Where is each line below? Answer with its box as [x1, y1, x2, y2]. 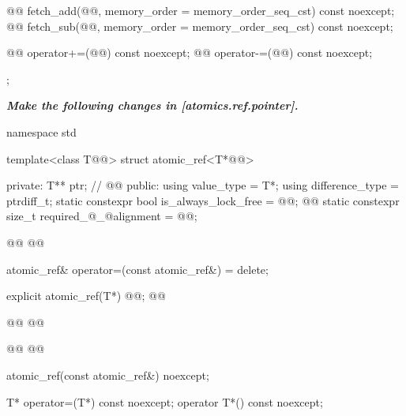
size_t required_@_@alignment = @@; [6, 208, 197, 224]
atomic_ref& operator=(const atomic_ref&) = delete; [6, 260, 269, 277]
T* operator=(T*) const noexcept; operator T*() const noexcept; [6, 393, 323, 410]
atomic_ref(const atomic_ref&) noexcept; [6, 366, 209, 383]
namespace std [6, 123, 77, 140]
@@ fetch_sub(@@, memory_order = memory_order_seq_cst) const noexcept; [6, 17, 393, 34]
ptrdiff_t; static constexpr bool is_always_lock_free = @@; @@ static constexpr [6, 192, 400, 208]
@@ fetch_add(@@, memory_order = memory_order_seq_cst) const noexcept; [6, 2, 395, 18]
